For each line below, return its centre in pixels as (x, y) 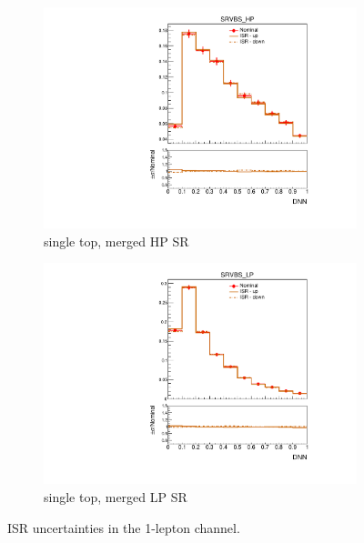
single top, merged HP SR (116, 241)
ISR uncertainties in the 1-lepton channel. (124, 527)
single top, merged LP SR (116, 497)
